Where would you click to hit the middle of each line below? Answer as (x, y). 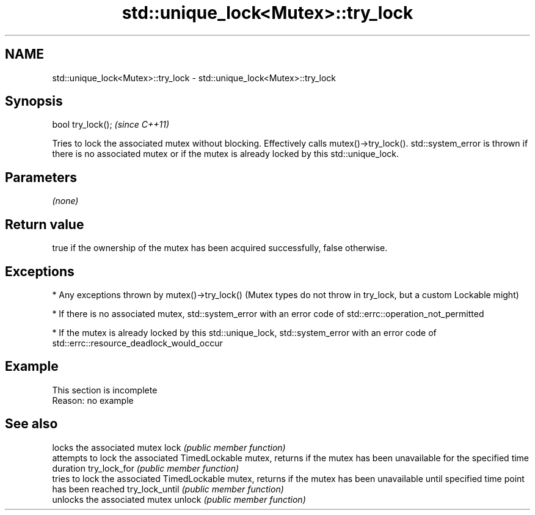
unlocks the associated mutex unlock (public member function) (179, 499)
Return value (45, 224)
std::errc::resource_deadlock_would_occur (137, 343)
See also (31, 424)
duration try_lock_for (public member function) (146, 468)
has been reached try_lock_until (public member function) (168, 489)
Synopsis (34, 101)
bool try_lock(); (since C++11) (111, 125)
